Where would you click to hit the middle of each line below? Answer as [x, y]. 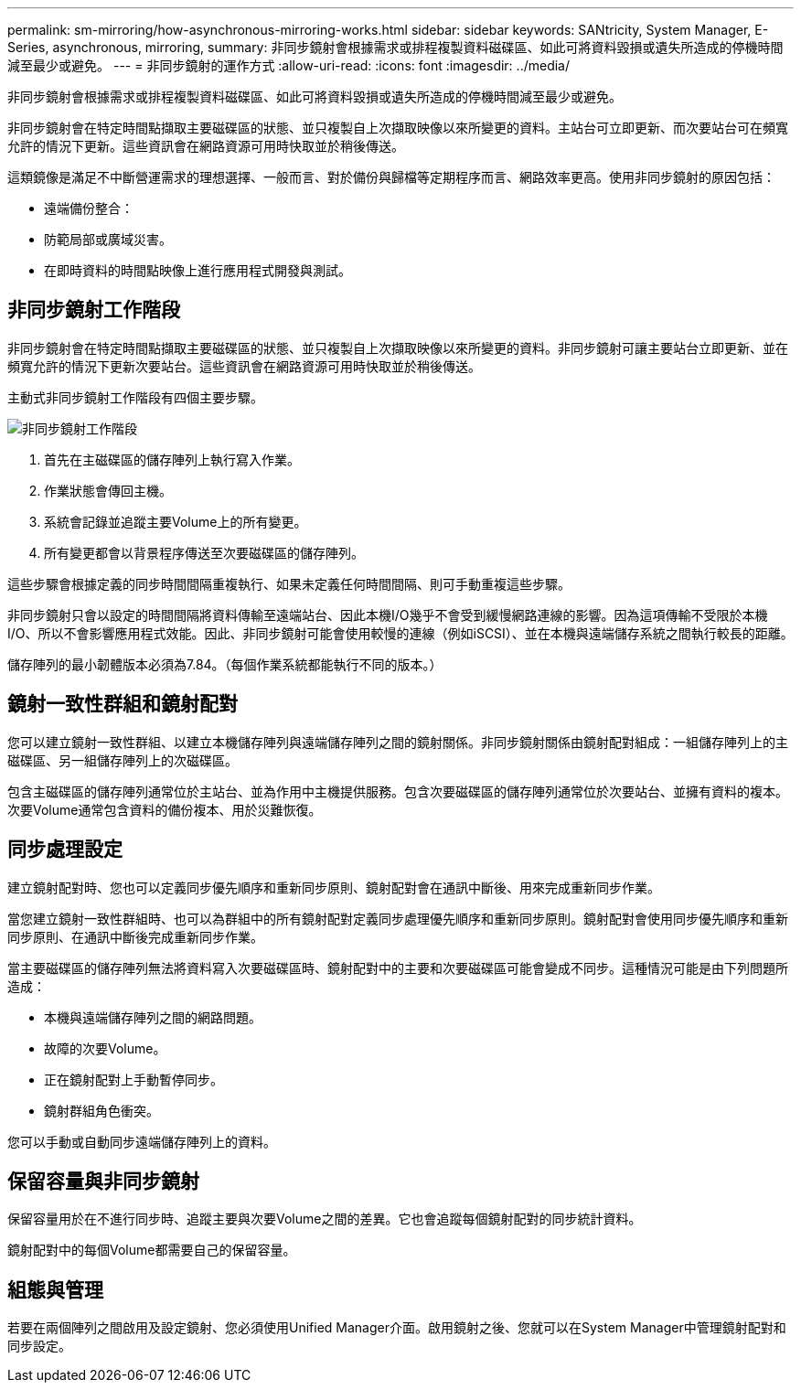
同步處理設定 [65, 850]
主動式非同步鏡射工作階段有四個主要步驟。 [135, 397]
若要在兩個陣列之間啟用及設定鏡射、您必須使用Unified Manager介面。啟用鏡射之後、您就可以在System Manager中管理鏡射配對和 [397, 1328]
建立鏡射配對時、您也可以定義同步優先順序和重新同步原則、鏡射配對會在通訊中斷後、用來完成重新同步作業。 [334, 887]
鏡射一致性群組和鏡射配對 [123, 704]
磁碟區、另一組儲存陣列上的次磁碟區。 [123, 760]
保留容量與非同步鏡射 [103, 1181]
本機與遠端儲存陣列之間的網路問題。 [153, 1017]
